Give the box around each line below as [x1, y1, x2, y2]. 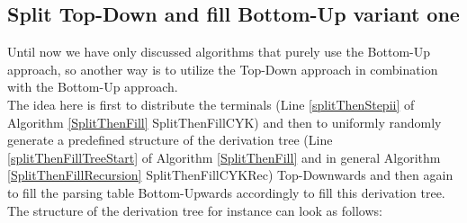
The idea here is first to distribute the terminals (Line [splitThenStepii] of [7, 94, 415, 113]
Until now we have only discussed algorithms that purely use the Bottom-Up [7, 42, 431, 61]
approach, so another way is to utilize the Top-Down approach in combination [7, 59, 438, 78]
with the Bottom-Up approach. [7, 77, 178, 96]
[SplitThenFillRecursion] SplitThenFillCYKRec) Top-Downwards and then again [7, 165, 454, 184]
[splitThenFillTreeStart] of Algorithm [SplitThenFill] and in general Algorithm [7, 147, 441, 166]
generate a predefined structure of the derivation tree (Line [7, 130, 333, 149]
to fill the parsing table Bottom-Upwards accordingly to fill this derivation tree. [7, 183, 445, 201]
